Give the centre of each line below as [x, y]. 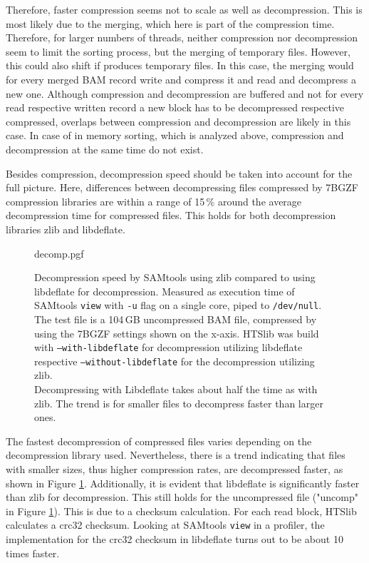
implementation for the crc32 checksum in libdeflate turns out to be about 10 [175, 539]
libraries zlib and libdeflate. [66, 229]
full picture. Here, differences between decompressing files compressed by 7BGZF [182, 187]
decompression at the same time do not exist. [105, 149]
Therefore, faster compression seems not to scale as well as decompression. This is [184, 9]
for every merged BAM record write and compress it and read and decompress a [181, 79]
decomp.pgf [59, 253]
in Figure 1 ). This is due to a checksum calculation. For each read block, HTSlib [181, 511]
